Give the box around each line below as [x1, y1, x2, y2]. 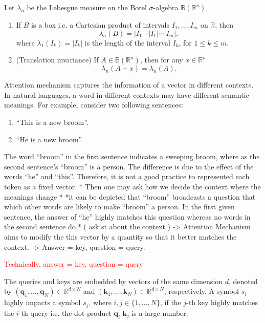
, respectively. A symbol [164, 286, 239, 296]
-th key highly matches [186, 297, 258, 308]
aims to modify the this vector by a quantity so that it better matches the [4, 231, 237, 242]
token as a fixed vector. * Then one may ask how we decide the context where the [4, 181, 261, 191]
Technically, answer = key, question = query [4, 259, 143, 269]
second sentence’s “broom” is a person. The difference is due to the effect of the [4, 161, 254, 171]
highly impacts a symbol [4, 297, 81, 308]
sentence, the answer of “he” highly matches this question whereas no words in [4, 211, 251, 222]
